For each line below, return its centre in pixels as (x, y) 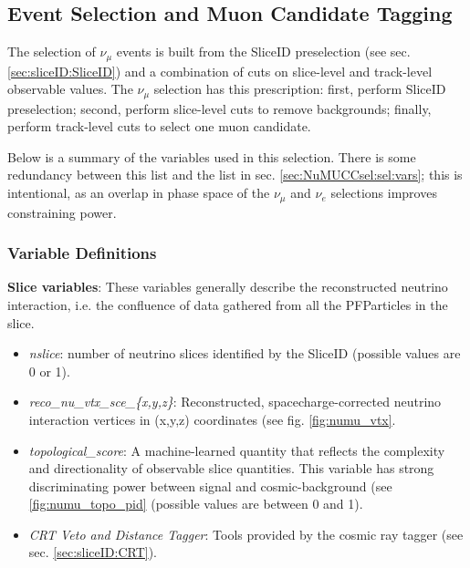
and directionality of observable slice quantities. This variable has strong (231, 468)
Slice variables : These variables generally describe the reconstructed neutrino (228, 287)
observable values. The (70, 89)
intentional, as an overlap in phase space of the (139, 193)
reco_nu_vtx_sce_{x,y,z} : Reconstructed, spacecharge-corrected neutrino (235, 402)
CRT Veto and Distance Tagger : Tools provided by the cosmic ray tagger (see (246, 534)
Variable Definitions (82, 253)
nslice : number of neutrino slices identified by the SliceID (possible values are (245, 353)
